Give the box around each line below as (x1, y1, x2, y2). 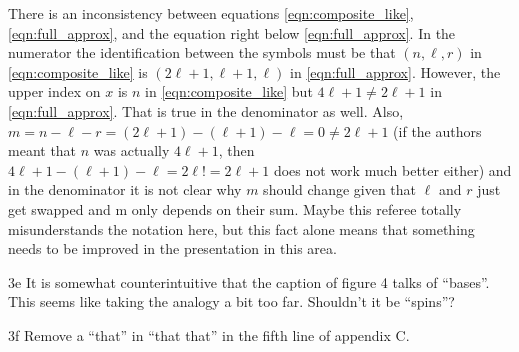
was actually (93, 140, 170, 161)
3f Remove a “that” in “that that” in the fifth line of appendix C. (8, 324, 410, 345)
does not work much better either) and (273, 159, 512, 180)
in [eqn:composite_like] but (145, 81, 313, 102)
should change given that (263, 179, 417, 200)
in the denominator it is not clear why (8, 179, 242, 200)
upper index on (8, 81, 101, 102)
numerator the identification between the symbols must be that (8, 42, 396, 63)
